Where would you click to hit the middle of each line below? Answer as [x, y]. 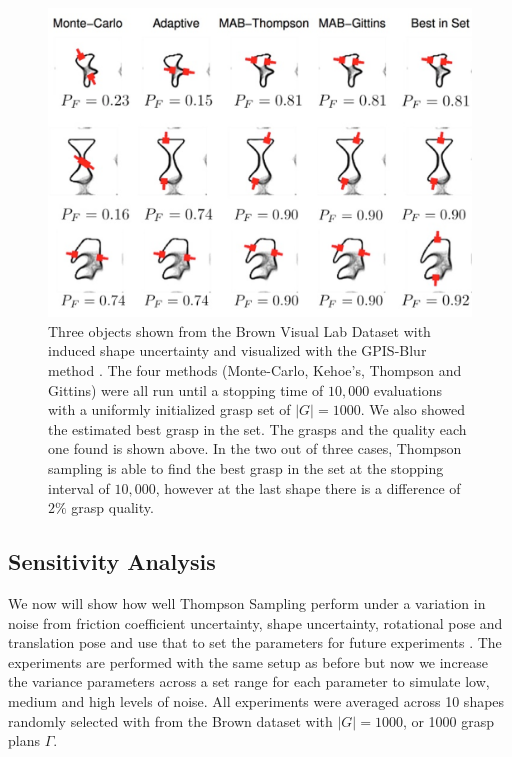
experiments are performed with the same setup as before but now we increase [248, 661]
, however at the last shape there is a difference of [308, 487]
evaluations [408, 389]
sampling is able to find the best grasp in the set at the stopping [246, 468]
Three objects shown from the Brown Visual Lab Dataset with [239, 330]
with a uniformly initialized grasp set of [169, 409]
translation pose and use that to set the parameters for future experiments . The [255, 642]
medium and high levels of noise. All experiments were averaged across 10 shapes [256, 701]
